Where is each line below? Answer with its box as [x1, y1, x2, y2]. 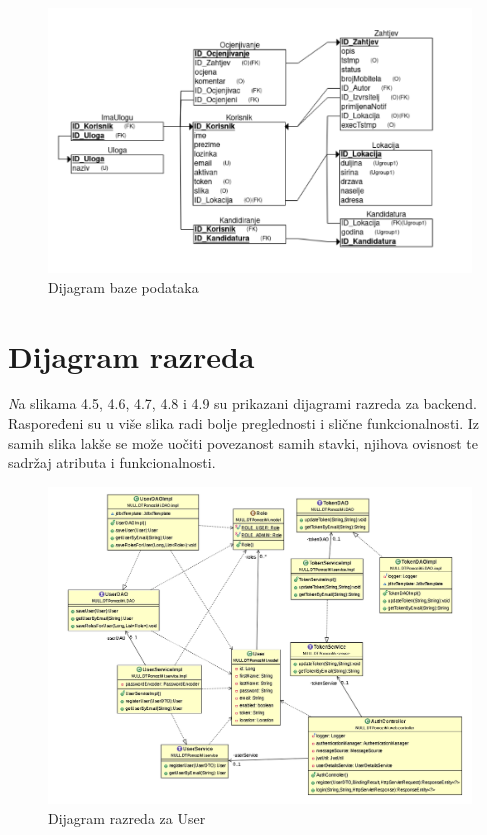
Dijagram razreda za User [48, 808, 206, 829]
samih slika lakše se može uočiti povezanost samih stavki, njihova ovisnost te [8, 432, 479, 453]
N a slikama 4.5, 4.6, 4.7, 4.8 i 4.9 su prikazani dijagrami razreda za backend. [8, 393, 477, 414]
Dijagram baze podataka [48, 276, 199, 297]
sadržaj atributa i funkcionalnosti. [8, 452, 216, 473]
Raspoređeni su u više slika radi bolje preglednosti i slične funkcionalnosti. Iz [8, 413, 480, 434]
